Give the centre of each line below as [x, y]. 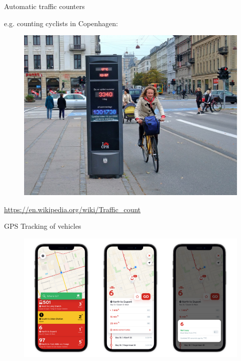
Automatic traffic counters [44, 6]
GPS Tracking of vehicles [43, 226]
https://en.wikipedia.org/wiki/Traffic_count [73, 209]
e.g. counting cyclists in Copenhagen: [61, 23]
